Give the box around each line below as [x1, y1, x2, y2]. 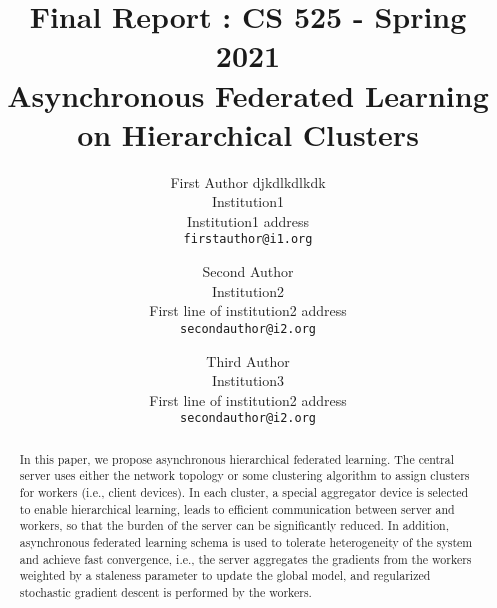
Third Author [206, 350, 290, 371]
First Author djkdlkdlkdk [170, 171, 326, 192]
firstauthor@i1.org [183, 232, 313, 247]
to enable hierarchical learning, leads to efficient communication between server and [19, 500, 455, 517]
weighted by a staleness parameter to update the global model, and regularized [19, 567, 431, 584]
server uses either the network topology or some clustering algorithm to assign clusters [19, 467, 470, 484]
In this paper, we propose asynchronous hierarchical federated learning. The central [19, 450, 455, 467]
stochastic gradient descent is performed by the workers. [19, 584, 312, 601]
